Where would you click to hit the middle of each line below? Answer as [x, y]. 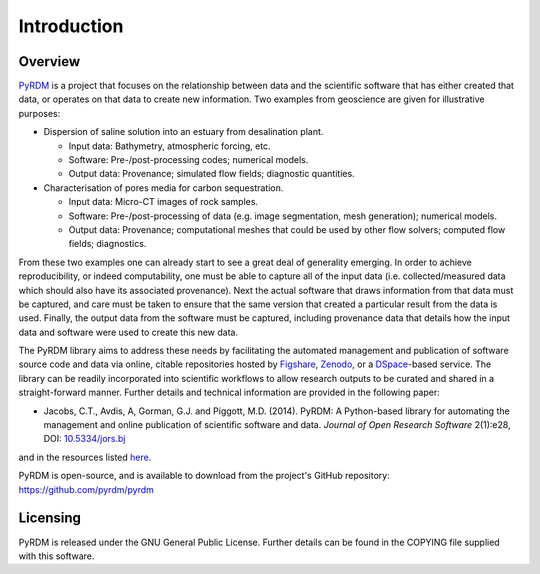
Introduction [71, 26]
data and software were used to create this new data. [128, 332]
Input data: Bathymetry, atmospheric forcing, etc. [169, 146]
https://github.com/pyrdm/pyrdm [86, 489]
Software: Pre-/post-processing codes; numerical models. [188, 160]
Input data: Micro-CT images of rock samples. [163, 202]
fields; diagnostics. [107, 244]
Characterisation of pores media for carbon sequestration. [163, 187]
